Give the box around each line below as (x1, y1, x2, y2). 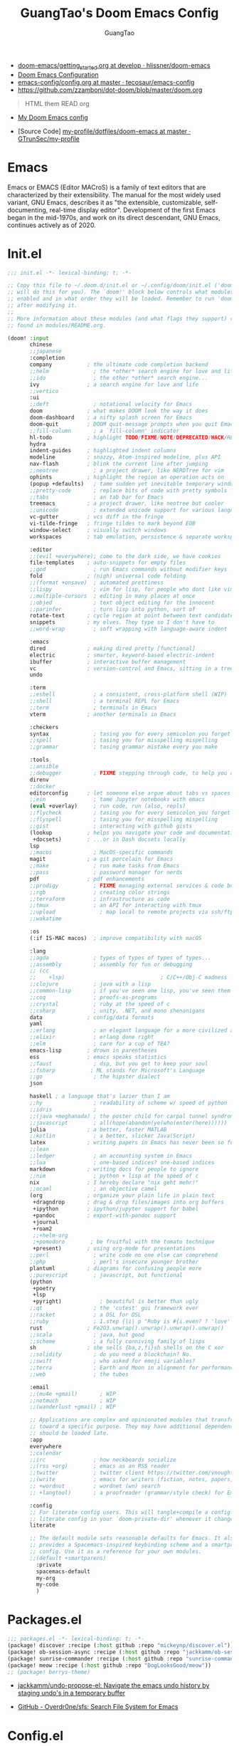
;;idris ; (29, 1106, 97, 1113)
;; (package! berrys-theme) (7, 1668, 91, 1676)
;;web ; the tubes (29, 1371, 129, 1378)
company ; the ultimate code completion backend (29, 361, 208, 368)
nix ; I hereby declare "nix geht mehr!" (29, 1178, 199, 1186)
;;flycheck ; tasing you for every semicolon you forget (29, 810, 231, 817)
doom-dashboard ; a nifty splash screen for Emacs (29, 414, 193, 422)
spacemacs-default (36, 1568, 91, 1575)
